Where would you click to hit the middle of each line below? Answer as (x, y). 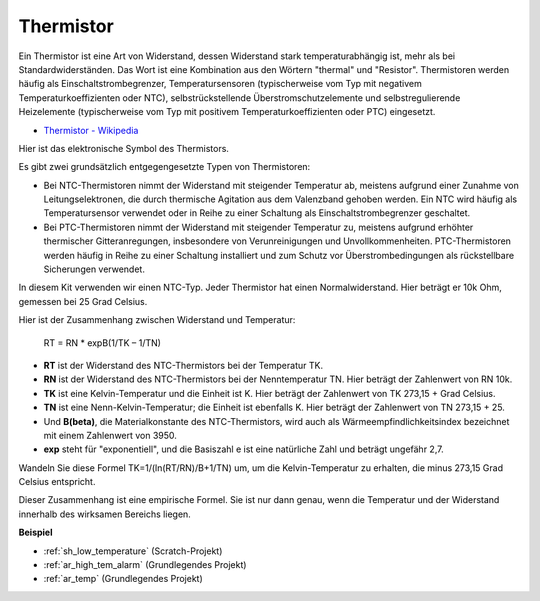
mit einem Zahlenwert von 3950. (110, 435)
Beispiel (35, 532)
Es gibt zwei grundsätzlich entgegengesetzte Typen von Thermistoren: (164, 167)
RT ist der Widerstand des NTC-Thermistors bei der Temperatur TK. (183, 365)
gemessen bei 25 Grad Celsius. (83, 301)
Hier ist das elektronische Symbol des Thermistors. (124, 148)
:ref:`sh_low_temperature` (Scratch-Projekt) (133, 551)
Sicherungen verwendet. (94, 269)
